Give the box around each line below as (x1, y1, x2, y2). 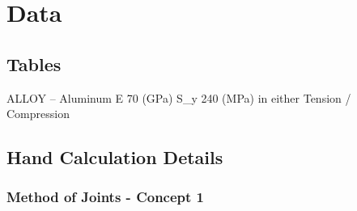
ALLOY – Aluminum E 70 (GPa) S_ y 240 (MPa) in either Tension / (6, 89, 351, 106)
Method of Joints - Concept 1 (6, 187, 204, 207)
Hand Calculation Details (6, 145, 223, 170)
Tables (6, 51, 62, 76)
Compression (6, 105, 70, 122)
